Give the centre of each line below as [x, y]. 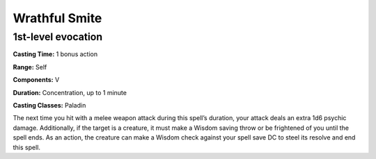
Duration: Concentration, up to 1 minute [70, 92]
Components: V [36, 80]
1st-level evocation [58, 37]
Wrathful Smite [57, 18]
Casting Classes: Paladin [49, 105]
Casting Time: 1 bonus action [55, 54]
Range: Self [30, 67]
